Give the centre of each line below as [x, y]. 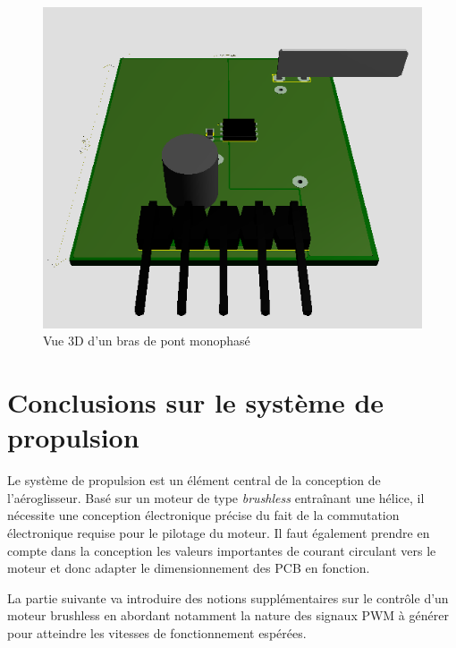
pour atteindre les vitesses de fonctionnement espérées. [157, 632]
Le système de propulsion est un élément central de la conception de [194, 480]
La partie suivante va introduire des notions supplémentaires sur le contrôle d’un [228, 597]
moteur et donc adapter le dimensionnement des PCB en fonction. [189, 568]
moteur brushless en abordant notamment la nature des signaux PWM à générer [228, 615]
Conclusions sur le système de [196, 402]
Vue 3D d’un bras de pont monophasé [147, 341]
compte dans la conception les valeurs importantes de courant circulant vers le [222, 550]
